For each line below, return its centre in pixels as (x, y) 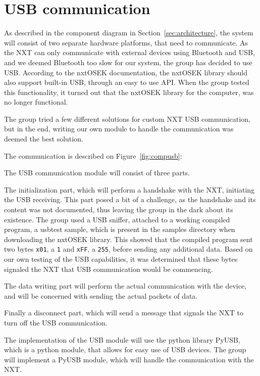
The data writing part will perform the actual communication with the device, (125, 286)
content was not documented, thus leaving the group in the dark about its (119, 209)
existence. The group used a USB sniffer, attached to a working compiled (117, 219)
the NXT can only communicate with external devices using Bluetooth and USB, (129, 52)
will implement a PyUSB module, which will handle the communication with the (129, 359)
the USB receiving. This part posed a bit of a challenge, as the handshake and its (130, 199)
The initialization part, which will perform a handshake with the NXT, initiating (129, 189)
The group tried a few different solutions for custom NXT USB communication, (127, 119)
